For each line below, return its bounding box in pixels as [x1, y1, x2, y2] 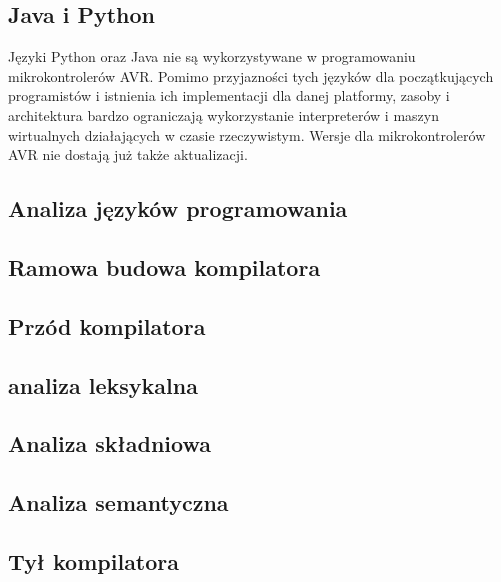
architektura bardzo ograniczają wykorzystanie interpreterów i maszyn [8, 104, 439, 125]
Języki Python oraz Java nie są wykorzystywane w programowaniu [8, 46, 416, 67]
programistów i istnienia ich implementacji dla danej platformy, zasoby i [8, 85, 450, 106]
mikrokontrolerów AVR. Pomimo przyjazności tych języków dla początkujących [8, 65, 494, 86]
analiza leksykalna [8, 369, 198, 400]
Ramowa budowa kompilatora [8, 251, 321, 282]
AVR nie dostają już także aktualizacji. [8, 144, 248, 165]
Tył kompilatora [8, 545, 180, 576]
